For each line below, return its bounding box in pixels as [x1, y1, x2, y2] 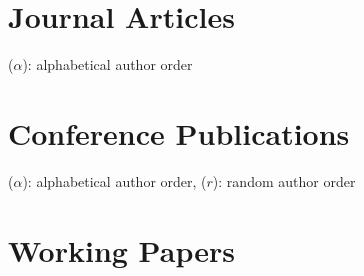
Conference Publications [8, 112, 350, 153]
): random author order [212, 170, 356, 191]
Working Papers [8, 229, 235, 270]
